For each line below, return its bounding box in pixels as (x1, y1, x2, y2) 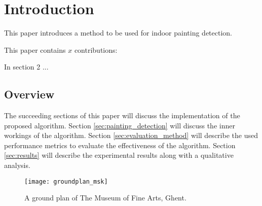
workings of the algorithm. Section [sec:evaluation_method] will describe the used (4, 130, 258, 141)
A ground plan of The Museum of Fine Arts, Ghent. (24, 192, 186, 203)
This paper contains (4, 44, 66, 55)
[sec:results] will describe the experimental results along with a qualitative (4, 150, 234, 160)
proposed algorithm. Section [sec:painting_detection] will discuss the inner (4, 120, 235, 130)
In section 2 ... (4, 61, 49, 72)
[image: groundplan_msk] (24, 178, 108, 185)
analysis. (4, 160, 30, 170)
